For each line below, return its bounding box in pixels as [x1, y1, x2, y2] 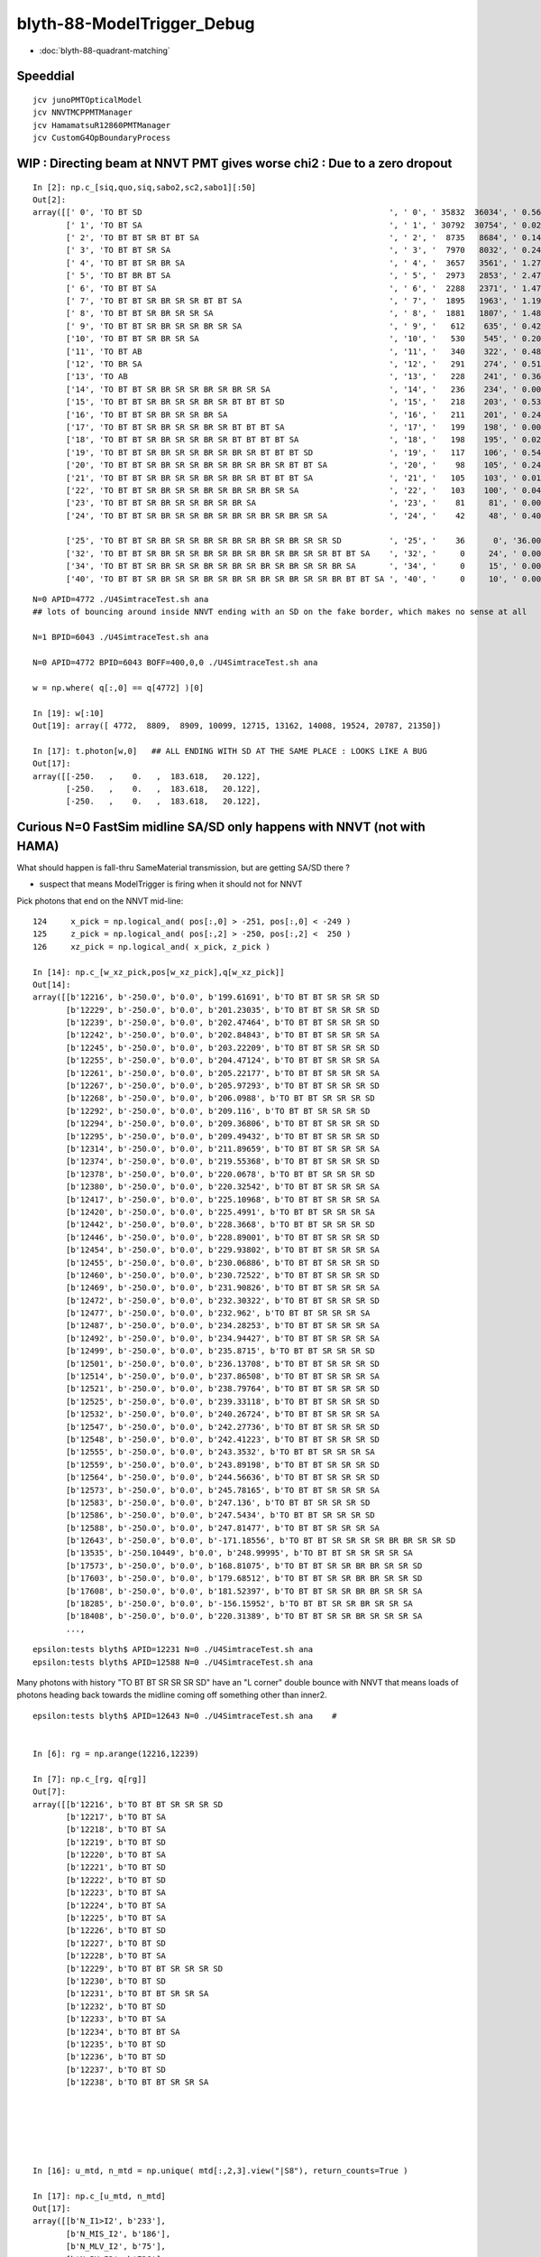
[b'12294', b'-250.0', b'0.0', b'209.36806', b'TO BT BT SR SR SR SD [66, 1119, 381, 1128]
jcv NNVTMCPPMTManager [32, 107, 133, 117]
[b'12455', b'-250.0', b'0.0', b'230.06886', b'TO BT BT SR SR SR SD [66, 1258, 381, 1268]
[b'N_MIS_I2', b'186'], [66, 2228, 171, 2239]
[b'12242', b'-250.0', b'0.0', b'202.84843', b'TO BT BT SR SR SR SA [66, 1030, 381, 1040]
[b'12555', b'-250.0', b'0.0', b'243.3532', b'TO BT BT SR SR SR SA [66, 1447, 375, 1457]
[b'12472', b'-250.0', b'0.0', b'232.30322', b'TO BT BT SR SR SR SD [66, 1296, 381, 1305]
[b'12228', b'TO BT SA [66, 1951, 167, 1961]
